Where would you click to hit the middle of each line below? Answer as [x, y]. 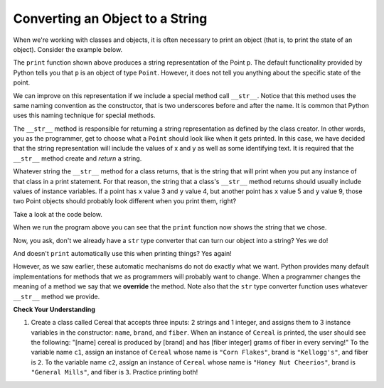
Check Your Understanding [54, 309]
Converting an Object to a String [110, 18]
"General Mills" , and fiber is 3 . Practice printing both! [114, 372]
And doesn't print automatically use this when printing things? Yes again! [123, 253]
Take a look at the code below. [58, 214]
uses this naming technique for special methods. [84, 115]
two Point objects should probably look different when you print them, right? [125, 201]
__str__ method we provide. [57, 296]
